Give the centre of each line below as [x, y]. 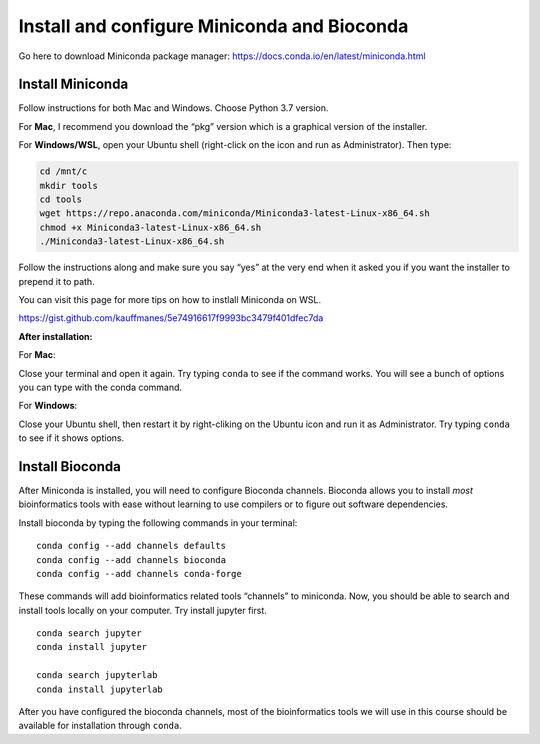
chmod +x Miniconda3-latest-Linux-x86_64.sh [150, 227]
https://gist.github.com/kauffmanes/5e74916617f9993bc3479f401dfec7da [171, 318]
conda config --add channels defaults [131, 546]
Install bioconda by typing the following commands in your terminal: [158, 522]
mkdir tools [69, 185]
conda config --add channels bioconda [131, 559]
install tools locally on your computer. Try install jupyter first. [142, 610]
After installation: [55, 336]
